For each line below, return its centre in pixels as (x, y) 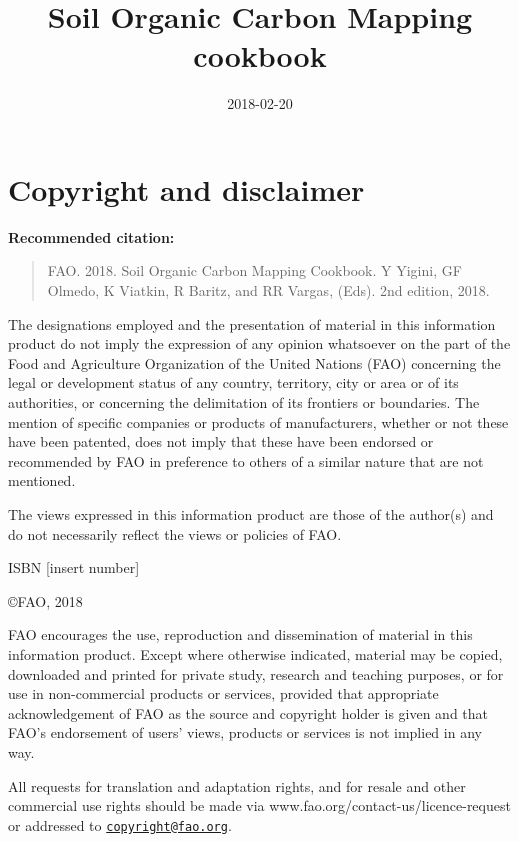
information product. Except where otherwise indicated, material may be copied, (255, 653)
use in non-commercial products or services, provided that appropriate (223, 693)
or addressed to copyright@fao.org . (120, 824)
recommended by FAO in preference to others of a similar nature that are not (246, 460)
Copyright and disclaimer (186, 188)
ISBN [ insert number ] (74, 567)
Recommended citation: (91, 236)
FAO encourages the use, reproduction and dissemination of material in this (240, 634)
